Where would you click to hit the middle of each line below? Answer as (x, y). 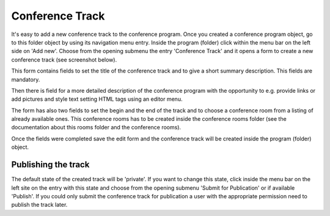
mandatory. (26, 79)
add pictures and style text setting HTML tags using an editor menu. (97, 99)
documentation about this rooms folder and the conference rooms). (96, 128)
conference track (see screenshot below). (64, 59)
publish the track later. (39, 205)
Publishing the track (50, 165)
